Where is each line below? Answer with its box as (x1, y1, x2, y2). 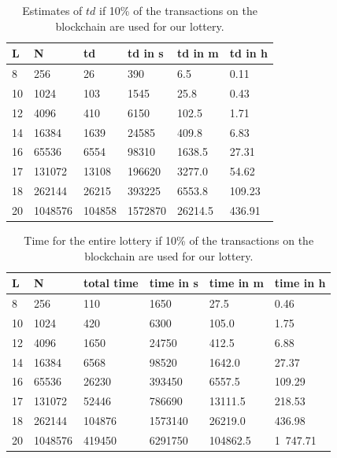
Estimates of (22, 2, 83, 18)
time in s (149, 275, 198, 291)
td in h (229, 45, 268, 61)
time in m (209, 275, 264, 291)
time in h (274, 275, 326, 291)
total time (83, 275, 139, 291)
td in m (177, 45, 219, 61)
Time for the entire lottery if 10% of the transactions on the (24, 232, 314, 249)
